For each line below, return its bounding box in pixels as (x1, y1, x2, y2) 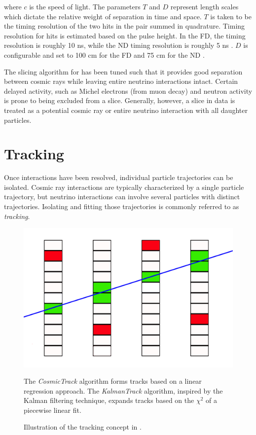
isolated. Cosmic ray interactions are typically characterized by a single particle (4, 181, 244, 192)
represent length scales (170, 1, 239, 11)
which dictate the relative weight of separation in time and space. (4, 11, 202, 21)
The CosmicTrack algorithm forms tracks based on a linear (24, 376, 202, 386)
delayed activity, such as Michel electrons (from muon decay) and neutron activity (4, 85, 253, 96)
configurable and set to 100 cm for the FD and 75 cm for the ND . (4, 49, 205, 60)
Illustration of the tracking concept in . (24, 421, 142, 432)
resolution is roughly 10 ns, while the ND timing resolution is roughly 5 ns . (4, 40, 233, 50)
